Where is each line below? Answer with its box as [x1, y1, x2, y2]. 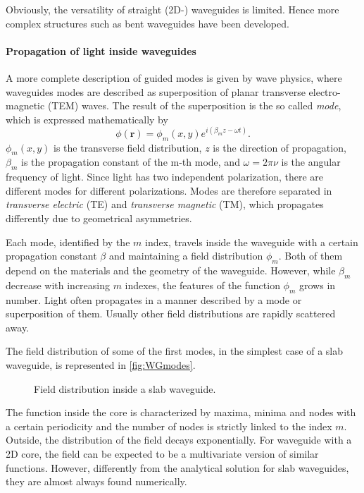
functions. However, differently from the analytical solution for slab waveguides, [6, 460, 349, 475]
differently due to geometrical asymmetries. [6, 211, 192, 226]
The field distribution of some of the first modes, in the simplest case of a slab [6, 343, 343, 358]
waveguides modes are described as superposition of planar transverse [6, 84, 306, 99]
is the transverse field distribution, [54, 140, 202, 154]
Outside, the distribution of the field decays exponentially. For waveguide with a [6, 432, 352, 447]
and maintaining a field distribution [108, 248, 263, 263]
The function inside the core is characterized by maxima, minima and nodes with [6, 405, 356, 420]
